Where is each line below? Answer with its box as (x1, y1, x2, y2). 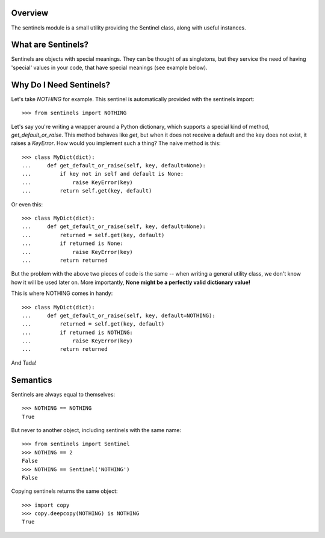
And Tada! (11, 359, 37, 366)
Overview (11, 8, 49, 18)
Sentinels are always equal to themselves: (11, 391, 116, 398)
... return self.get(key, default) (22, 187, 152, 194)
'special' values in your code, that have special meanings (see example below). (11, 64, 208, 71)
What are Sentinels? (11, 40, 88, 50)
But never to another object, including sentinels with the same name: (11, 426, 182, 433)
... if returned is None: (22, 240, 123, 247)
